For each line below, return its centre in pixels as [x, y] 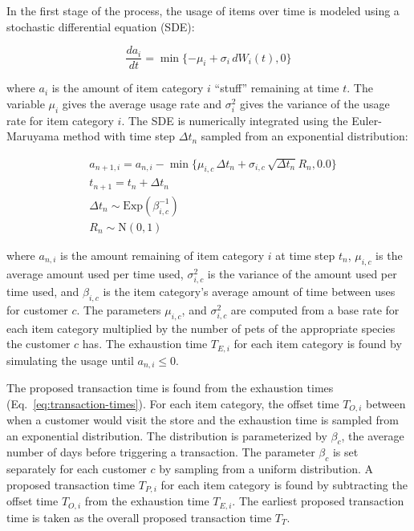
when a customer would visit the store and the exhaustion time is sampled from [203, 420]
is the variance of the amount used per [302, 273]
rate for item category [60, 120]
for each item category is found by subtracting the [284, 484]
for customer [37, 309]
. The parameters [119, 309]
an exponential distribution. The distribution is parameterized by [167, 435]
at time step [305, 255]
